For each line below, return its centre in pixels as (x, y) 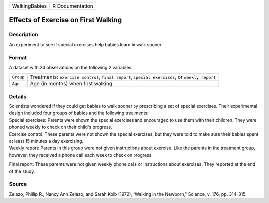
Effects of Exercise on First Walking (66, 20)
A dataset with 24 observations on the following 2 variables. (71, 67)
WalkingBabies (30, 6)
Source (18, 184)
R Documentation (73, 6)
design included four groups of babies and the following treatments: (79, 113)
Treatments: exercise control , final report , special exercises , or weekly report (123, 77)
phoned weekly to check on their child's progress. (61, 127)
